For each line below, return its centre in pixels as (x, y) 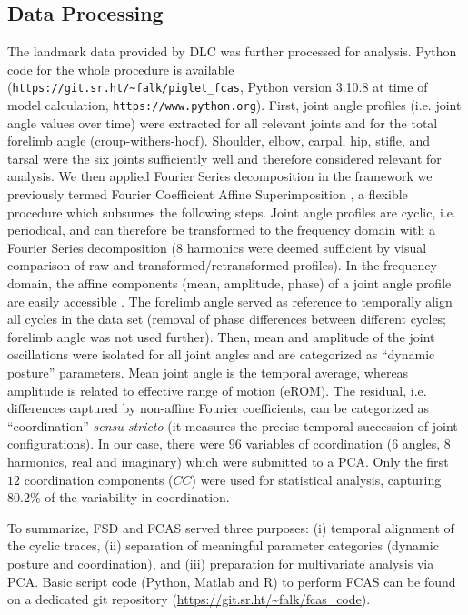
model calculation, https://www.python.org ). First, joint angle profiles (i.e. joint (234, 105)
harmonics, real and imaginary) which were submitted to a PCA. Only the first (228, 461)
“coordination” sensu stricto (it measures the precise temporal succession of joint (233, 425)
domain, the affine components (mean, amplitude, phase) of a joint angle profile (229, 283)
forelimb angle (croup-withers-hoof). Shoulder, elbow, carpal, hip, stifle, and (219, 141)
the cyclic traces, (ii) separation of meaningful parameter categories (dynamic (223, 545)
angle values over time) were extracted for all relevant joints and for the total (223, 122)
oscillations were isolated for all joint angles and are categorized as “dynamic (221, 354)
